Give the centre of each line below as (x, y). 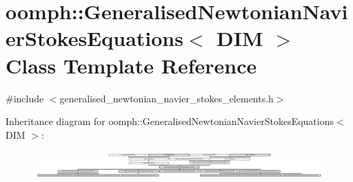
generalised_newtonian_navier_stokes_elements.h (167, 98)
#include (25, 98)
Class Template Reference (131, 65)
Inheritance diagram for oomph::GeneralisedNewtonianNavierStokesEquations (170, 121)
